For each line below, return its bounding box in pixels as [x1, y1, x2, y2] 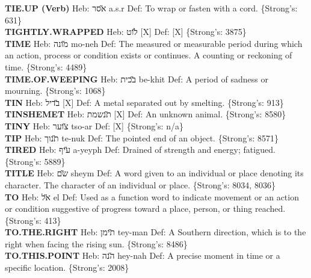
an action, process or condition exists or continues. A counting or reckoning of [5, 49, 292, 61]
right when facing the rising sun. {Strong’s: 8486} [5, 237, 188, 250]
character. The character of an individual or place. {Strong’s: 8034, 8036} [5, 178, 276, 191]
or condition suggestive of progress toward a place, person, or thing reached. [5, 202, 286, 215]
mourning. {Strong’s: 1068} [5, 84, 106, 97]
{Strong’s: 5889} [5, 155, 66, 167]
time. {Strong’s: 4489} [5, 60, 87, 73]
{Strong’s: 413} [5, 214, 61, 226]
